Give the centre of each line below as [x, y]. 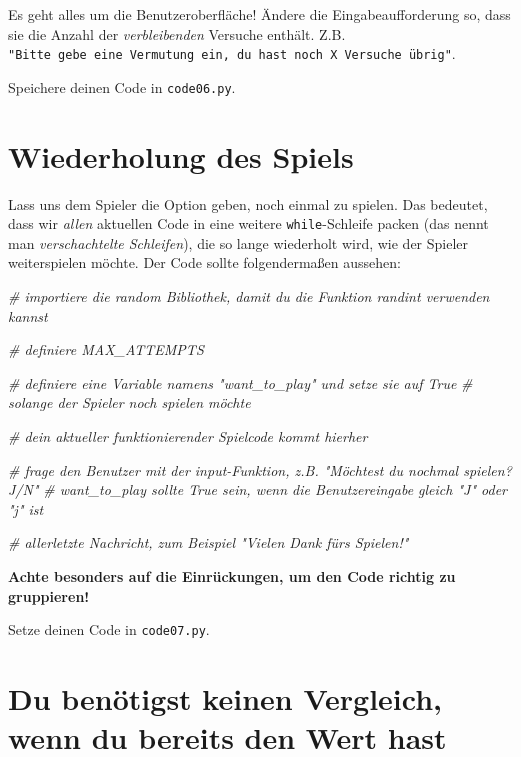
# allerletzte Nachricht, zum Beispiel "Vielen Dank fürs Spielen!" [208, 542]
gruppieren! [49, 595]
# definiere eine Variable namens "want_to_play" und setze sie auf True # [240, 382]
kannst [28, 315]
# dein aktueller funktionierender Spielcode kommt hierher [188, 436]
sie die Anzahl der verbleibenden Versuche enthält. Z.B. [177, 33]
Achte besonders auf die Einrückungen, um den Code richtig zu [232, 576]
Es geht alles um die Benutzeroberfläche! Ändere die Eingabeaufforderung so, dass [259, 14]
